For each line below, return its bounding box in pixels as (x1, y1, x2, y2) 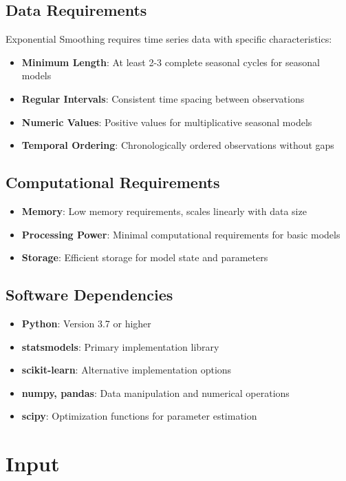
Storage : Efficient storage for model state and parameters (21, 250, 268, 265)
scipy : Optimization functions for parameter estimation (21, 409, 257, 423)
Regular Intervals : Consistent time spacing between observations (21, 91, 305, 105)
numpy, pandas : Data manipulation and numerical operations (21, 385, 290, 400)
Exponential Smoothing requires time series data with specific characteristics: (6, 32, 332, 46)
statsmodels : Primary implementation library (21, 339, 219, 354)
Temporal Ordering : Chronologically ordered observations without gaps (21, 138, 334, 152)
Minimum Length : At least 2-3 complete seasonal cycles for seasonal (21, 54, 320, 69)
